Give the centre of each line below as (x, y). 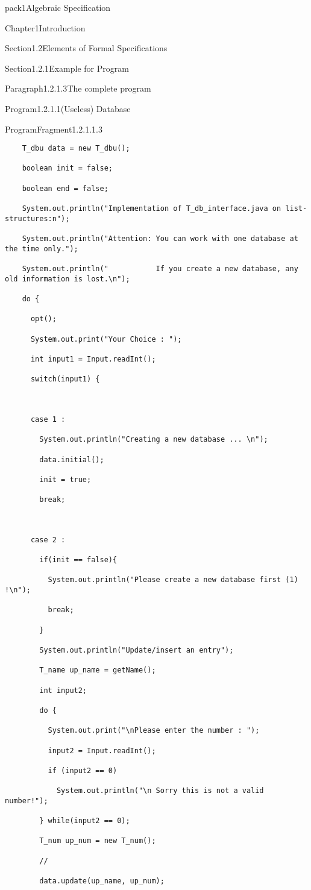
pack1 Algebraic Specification (58, 7)
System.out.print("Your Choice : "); (106, 339)
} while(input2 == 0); (85, 821)
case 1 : (48, 419)
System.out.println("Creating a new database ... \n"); (154, 440)
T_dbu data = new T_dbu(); (76, 149)
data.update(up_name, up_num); (102, 881)
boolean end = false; (65, 188)
